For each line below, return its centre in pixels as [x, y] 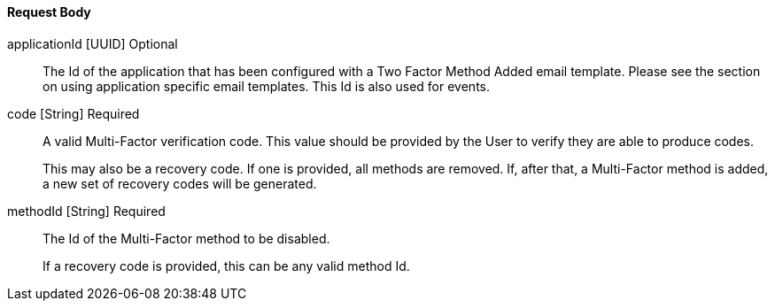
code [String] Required [74, 113]
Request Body [49, 12]
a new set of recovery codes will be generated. [180, 183]
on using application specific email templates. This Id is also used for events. [266, 86]
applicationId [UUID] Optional [93, 43]
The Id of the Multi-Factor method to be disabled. [186, 238]
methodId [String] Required [86, 211]
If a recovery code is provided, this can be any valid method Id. [226, 266]
